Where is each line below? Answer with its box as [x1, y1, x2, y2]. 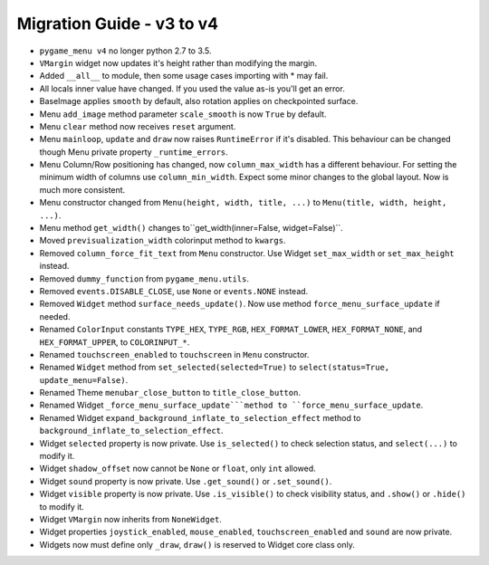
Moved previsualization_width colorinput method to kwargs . [39, 235, 286, 246]
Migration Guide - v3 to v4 [16, 14, 219, 34]
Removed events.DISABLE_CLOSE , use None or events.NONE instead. [39, 285, 309, 296]
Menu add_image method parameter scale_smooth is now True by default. [39, 109, 327, 120]
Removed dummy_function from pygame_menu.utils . [39, 273, 249, 284]
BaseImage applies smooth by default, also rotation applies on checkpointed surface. [39, 96, 359, 107]
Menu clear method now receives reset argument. [39, 120, 236, 131]
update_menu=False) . [39, 374, 129, 385]
